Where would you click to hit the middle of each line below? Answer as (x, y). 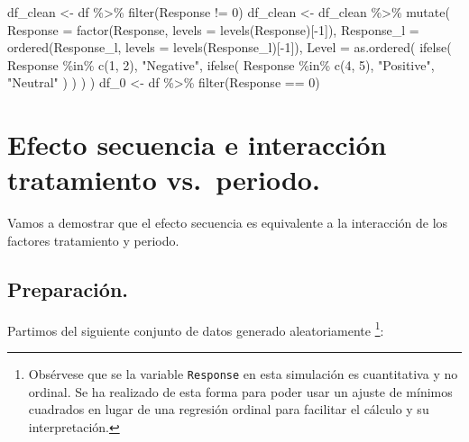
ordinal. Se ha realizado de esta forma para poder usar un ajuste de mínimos (240, 391)
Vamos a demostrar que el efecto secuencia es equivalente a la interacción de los (228, 223)
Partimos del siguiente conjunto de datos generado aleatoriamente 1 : (196, 329)
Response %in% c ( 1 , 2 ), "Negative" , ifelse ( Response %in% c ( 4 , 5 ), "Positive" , (221, 64)
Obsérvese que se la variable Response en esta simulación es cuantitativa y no (243, 373)
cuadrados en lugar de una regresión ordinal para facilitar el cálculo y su (229, 409)
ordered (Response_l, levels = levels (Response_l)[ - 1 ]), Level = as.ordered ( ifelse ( (230, 47)
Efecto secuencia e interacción (197, 144)
